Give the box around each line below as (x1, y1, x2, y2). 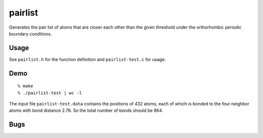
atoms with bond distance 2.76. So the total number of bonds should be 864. (9, 107, 163, 114)
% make (18, 83, 34, 89)
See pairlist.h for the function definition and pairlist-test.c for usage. (9, 56, 166, 62)
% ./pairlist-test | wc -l (18, 90, 82, 96)
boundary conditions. (9, 31, 52, 36)
